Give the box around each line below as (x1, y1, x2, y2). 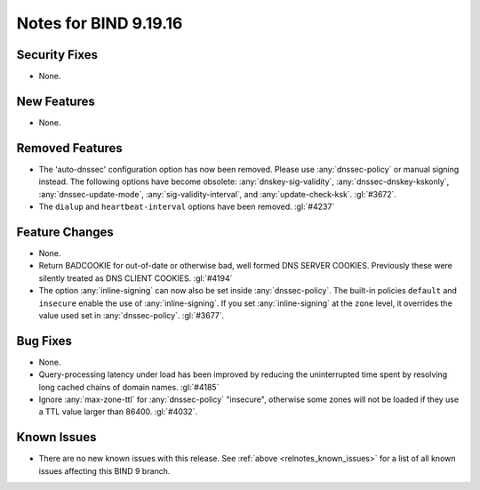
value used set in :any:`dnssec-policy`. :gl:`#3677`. (38, 309, 225, 320)
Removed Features (16, 141, 124, 156)
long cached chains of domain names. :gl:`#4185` (38, 382, 220, 392)
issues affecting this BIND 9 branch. (38, 465, 171, 476)
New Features (16, 93, 95, 108)
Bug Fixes (16, 333, 73, 349)
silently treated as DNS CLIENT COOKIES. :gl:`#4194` (38, 272, 233, 284)
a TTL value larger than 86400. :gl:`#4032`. (38, 406, 198, 417)
